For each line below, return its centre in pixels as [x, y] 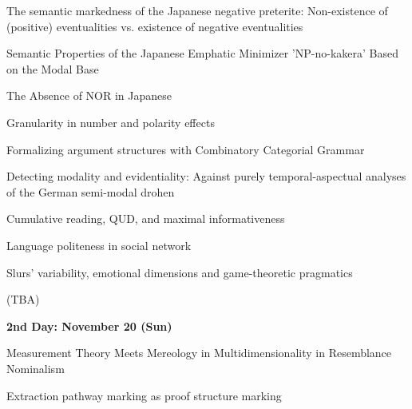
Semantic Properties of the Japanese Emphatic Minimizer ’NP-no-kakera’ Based [202, 53]
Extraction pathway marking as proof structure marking [144, 395]
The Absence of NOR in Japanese [89, 95]
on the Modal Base [53, 68]
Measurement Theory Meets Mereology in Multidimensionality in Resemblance [199, 353]
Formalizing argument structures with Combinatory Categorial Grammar [186, 149]
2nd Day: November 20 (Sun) [89, 326]
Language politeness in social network [99, 245]
